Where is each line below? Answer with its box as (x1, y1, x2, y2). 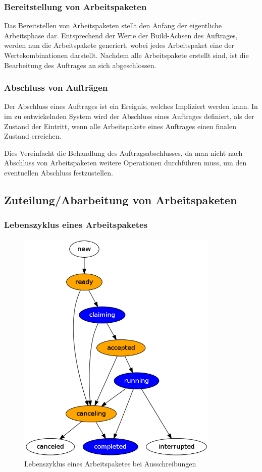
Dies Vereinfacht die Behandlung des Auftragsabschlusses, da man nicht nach (4, 147, 243, 158)
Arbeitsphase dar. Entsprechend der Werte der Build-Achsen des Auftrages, (4, 30, 238, 40)
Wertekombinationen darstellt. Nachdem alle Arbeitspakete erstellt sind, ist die (4, 50, 249, 60)
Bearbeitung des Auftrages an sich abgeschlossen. (4, 60, 156, 70)
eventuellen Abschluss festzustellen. (4, 167, 113, 178)
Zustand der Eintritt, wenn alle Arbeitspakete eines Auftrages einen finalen (4, 121, 236, 131)
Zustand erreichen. (4, 131, 62, 141)
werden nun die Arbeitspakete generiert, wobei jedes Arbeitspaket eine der (4, 40, 234, 50)
